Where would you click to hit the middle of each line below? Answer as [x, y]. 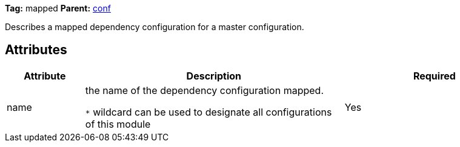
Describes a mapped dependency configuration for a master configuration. [155, 27]
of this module [118, 124]
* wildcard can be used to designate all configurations [208, 112]
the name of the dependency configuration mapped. [204, 90]
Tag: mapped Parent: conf [58, 8]
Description [214, 76]
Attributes [36, 50]
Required [434, 76]
